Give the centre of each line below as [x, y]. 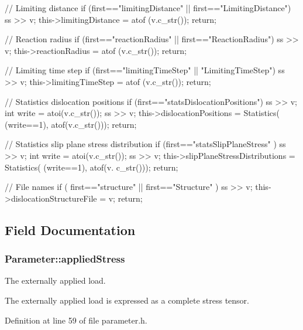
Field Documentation [70, 229]
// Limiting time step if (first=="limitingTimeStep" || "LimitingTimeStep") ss [145, 70]
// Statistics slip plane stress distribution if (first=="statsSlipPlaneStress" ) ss [145, 144]
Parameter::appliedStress [65, 259]
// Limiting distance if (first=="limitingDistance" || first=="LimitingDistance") [148, 8]
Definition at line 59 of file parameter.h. [76, 320]
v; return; [125, 198]
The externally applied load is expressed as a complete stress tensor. [127, 300]
